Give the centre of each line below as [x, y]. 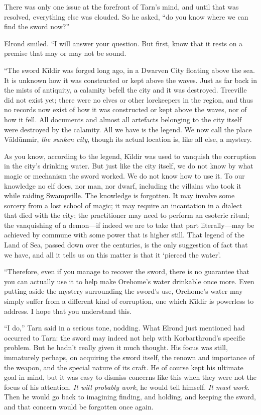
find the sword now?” [37, 26]
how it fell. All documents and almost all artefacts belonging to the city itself [123, 119]
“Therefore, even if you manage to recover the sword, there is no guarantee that [127, 271]
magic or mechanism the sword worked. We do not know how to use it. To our [124, 175]
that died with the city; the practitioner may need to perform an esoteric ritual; [127, 215]
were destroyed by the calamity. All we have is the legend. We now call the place [128, 129]
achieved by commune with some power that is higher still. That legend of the [124, 235]
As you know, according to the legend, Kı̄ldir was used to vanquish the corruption [130, 156]
